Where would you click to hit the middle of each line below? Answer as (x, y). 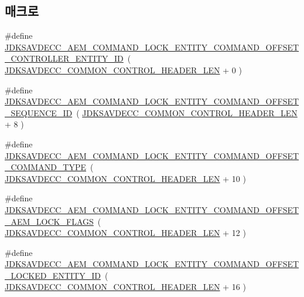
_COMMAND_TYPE (46, 167)
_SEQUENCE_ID (39, 112)
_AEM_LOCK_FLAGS (49, 221)
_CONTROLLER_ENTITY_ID (64, 58)
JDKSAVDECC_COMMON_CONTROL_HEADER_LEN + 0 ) (123, 70)
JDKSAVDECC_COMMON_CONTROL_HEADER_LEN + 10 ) (125, 178)
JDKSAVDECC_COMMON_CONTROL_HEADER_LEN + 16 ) (125, 287)
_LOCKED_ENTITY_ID (53, 275)
